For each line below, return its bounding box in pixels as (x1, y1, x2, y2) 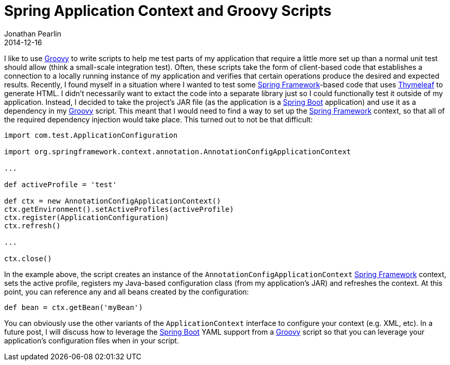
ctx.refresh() (4, 221, 61, 230)
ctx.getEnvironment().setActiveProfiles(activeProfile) (4, 205, 234, 213)
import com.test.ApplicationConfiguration (4, 131, 178, 139)
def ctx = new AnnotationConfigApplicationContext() (4, 196, 221, 205)
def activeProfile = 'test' (4, 180, 117, 189)
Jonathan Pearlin (4, 29, 62, 38)
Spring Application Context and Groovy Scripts (4, 2, 332, 20)
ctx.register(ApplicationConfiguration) (4, 213, 169, 222)
